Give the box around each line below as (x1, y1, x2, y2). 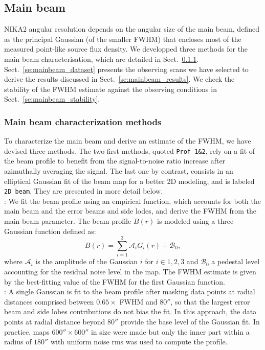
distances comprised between (4, 296, 94, 307)
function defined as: (35, 225, 96, 236)
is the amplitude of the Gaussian (35, 256, 138, 267)
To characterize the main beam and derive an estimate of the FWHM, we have (4, 135, 251, 146)
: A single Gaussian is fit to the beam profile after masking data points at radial (4, 286, 255, 297)
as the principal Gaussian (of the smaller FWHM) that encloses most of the (4, 33, 241, 44)
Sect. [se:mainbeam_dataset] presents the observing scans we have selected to (4, 63, 249, 74)
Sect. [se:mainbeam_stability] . (4, 94, 100, 104)
